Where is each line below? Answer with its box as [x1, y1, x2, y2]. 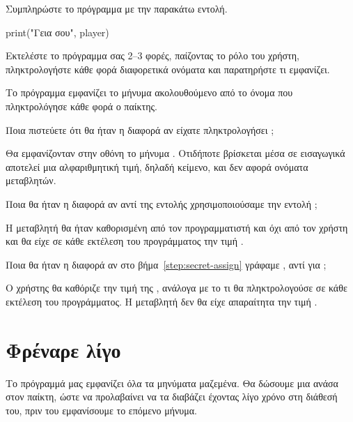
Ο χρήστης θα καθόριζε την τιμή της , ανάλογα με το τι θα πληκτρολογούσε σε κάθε [6, 280, 347, 295]
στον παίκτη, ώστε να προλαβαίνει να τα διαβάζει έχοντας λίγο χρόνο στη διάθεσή [6, 389, 338, 404]
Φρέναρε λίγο [6, 335, 121, 363]
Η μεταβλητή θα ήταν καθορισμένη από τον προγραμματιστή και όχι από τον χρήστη [6, 220, 348, 234]
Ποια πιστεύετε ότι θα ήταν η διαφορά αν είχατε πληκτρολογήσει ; [6, 122, 274, 137]
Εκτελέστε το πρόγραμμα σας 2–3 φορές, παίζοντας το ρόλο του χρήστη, [6, 48, 299, 63]
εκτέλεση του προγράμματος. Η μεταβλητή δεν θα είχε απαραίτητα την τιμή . [6, 294, 317, 308]
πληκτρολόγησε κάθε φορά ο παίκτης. [6, 98, 157, 113]
